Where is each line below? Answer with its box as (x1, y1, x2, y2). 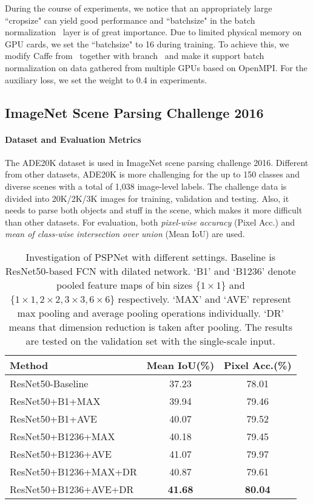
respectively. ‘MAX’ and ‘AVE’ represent (118, 291, 291, 306)
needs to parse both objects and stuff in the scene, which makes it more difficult (5, 204, 303, 216)
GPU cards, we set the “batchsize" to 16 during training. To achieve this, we (5, 37, 289, 50)
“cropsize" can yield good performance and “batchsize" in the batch (5, 13, 255, 26)
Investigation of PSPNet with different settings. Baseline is (25, 249, 275, 264)
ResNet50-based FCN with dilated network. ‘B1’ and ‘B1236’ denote (5, 263, 296, 278)
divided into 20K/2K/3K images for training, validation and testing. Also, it (5, 192, 289, 204)
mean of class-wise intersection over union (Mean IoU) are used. (5, 227, 245, 240)
